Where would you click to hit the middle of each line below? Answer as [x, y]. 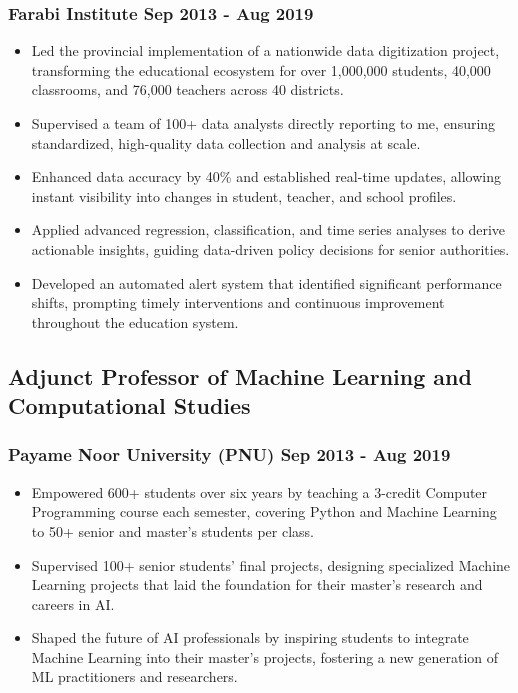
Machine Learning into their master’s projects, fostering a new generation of [265, 656]
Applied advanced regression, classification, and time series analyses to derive [268, 229]
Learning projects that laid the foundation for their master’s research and [257, 584]
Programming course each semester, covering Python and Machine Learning [264, 511]
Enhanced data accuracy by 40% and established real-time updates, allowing [266, 176]
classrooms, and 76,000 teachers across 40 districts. [187, 89]
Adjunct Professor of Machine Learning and [240, 375]
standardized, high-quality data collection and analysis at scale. [226, 142]
